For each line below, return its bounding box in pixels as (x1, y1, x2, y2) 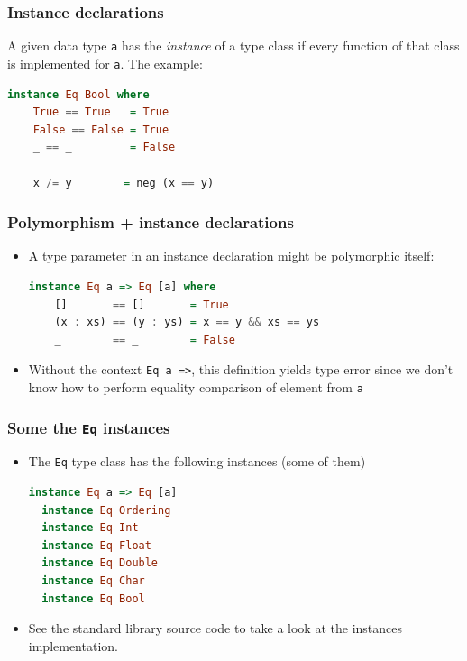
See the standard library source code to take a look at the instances (28, 619, 403, 638)
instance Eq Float (41, 538, 151, 552)
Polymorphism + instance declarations (7, 211, 294, 234)
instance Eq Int (41, 521, 139, 535)
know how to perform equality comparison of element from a (28, 377, 363, 396)
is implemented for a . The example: (7, 53, 203, 72)
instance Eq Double (41, 556, 159, 570)
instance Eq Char (41, 574, 145, 587)
